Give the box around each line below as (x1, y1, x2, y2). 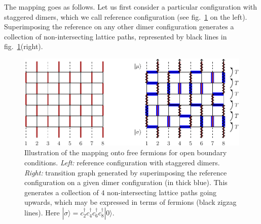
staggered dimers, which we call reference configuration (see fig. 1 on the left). (4, 11, 247, 22)
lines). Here (24, 207, 60, 218)
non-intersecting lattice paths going (107, 187, 217, 197)
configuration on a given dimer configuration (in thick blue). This (24, 177, 228, 188)
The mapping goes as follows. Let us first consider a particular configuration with (4, 2, 257, 12)
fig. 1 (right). (4, 41, 43, 52)
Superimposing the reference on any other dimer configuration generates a (4, 21, 234, 32)
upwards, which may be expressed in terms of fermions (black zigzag (24, 197, 237, 207)
